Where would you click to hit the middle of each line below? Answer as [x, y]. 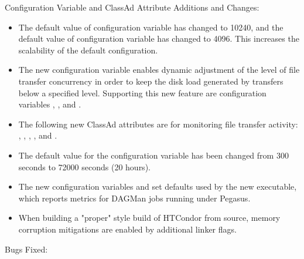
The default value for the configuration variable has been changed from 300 [153, 155]
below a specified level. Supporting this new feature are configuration [142, 92]
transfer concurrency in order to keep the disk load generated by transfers [151, 81]
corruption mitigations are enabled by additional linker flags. [127, 229]
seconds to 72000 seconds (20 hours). [84, 166]
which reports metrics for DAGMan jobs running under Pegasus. [134, 198]
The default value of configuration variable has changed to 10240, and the [151, 27]
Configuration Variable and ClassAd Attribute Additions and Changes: [132, 7]
